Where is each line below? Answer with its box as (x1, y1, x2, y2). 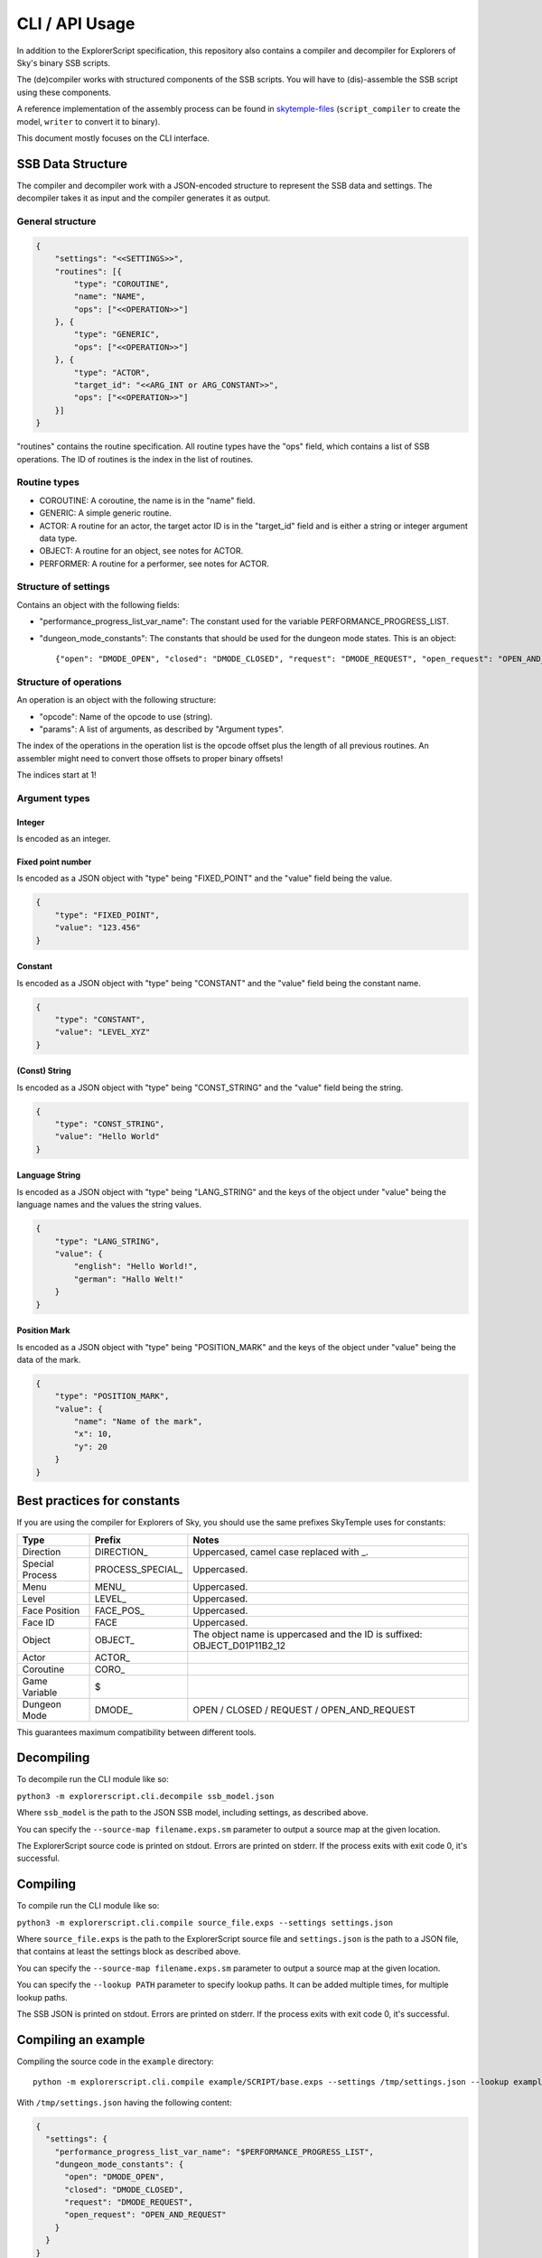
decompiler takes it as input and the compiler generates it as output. (16, 192, 271, 203)
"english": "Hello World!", (73, 1261, 199, 1272)
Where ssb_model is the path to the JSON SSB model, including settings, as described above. (16, 1807, 369, 1818)
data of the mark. (16, 1354, 81, 1365)
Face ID (22, 1616, 55, 1628)
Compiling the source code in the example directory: (16, 2056, 214, 2067)
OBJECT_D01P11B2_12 (192, 1639, 286, 1652)
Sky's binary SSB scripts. (16, 57, 111, 68)
